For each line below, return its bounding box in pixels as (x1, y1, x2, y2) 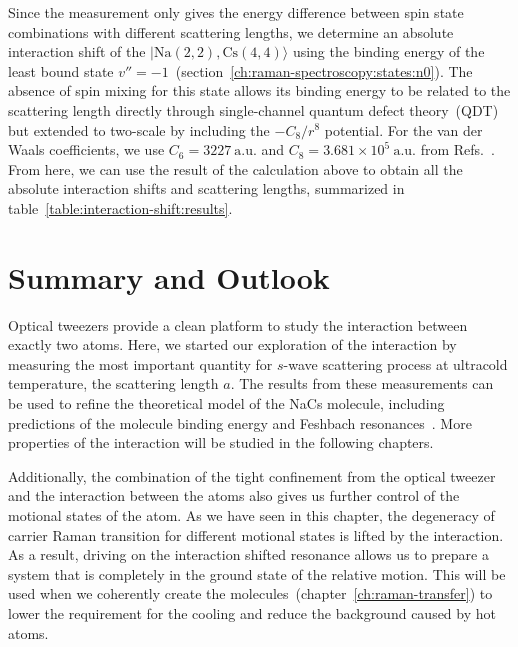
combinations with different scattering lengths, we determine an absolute (8, 21, 454, 42)
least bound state (8, 60, 114, 81)
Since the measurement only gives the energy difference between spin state (8, 2, 464, 22)
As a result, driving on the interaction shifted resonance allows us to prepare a (8, 544, 489, 565)
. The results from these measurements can (230, 373, 494, 394)
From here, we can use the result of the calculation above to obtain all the (8, 158, 463, 179)
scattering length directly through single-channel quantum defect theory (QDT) (8, 99, 499, 120)
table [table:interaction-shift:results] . (8, 197, 233, 218)
